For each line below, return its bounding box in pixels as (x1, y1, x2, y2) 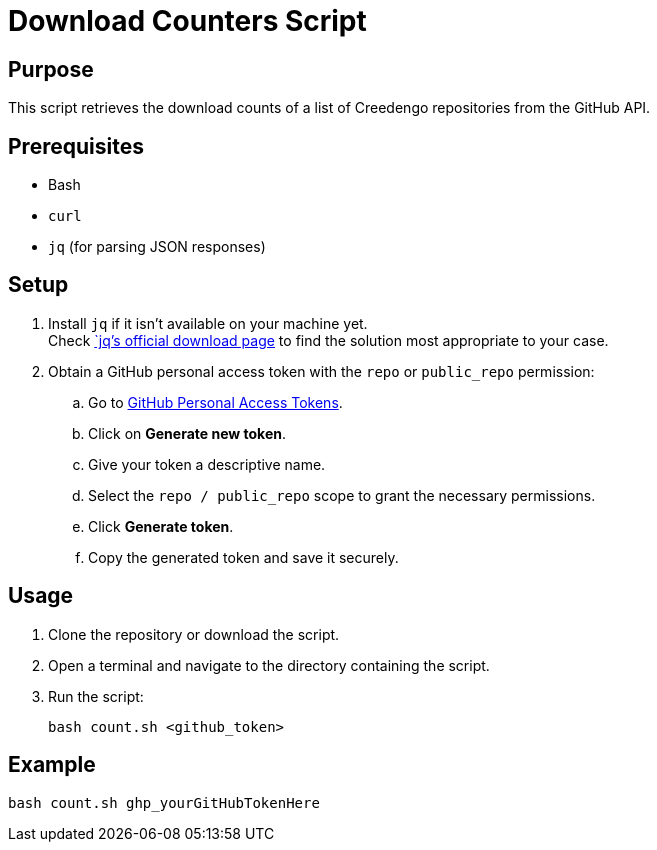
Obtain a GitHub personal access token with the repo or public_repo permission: (48, 362, 595, 380)
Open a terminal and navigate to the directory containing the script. (48, 656, 490, 674)
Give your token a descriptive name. (88, 455, 326, 473)
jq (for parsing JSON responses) (48, 238, 266, 256)
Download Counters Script (8, 4, 367, 38)
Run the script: (48, 687, 144, 705)
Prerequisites (8, 133, 144, 159)
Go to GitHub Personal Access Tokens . (88, 393, 343, 411)
